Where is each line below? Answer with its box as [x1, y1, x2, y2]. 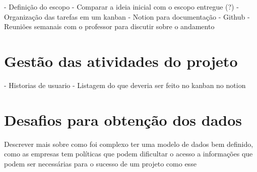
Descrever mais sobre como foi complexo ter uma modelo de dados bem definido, [4, 138, 253, 149]
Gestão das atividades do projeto [4, 50, 238, 71]
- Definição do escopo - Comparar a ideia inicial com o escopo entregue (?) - [4, 2, 239, 12]
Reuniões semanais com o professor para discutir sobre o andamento [4, 21, 215, 32]
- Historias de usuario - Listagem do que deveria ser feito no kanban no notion [4, 79, 246, 90]
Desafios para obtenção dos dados [4, 109, 242, 130]
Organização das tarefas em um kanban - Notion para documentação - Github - [4, 11, 250, 22]
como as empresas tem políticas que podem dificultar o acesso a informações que [4, 148, 253, 159]
